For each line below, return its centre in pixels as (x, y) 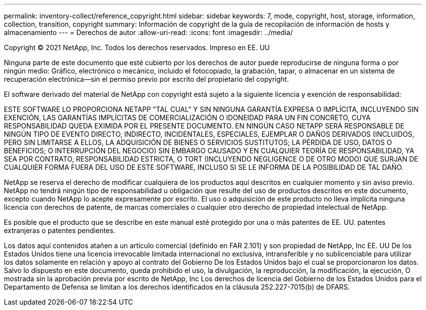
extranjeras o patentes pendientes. (60, 230)
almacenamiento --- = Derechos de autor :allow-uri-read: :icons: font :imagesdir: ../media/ (148, 32)
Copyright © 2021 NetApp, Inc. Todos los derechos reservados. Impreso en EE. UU (137, 47)
